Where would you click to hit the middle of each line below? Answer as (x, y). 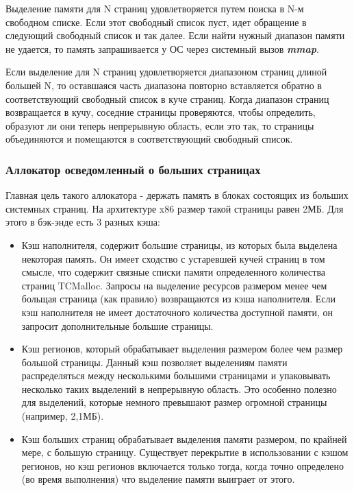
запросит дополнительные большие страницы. (117, 325)
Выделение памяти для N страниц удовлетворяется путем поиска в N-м (155, 8)
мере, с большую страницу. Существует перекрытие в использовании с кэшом (185, 452)
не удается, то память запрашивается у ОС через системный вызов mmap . (162, 48)
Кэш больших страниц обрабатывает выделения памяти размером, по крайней (184, 439)
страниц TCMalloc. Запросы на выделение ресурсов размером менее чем (174, 285)
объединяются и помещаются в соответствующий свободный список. (149, 139)
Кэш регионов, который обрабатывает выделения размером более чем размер (182, 349)
